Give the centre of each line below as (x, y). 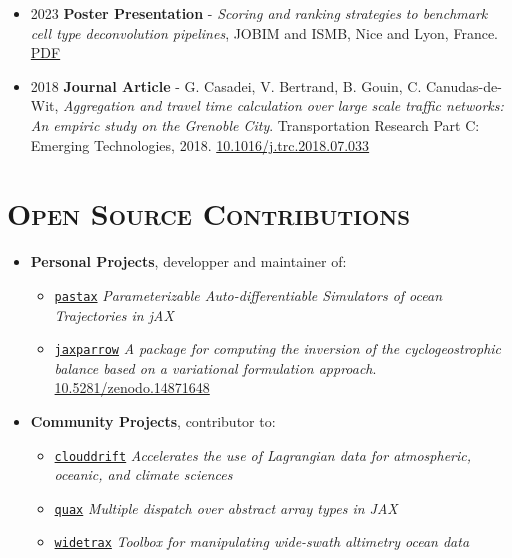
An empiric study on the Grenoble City (150, 124)
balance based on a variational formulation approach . (215, 367)
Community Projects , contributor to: (153, 420)
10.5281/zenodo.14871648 (132, 387)
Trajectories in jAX (114, 314)
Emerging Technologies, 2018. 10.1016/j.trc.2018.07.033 (200, 144)
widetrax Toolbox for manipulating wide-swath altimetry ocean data (262, 541)
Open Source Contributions (209, 213)
